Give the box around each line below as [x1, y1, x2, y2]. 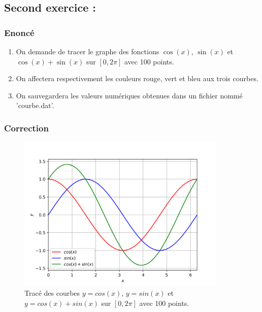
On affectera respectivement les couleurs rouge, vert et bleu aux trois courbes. [16, 73, 258, 84]
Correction [4, 121, 49, 134]
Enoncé [4, 26, 35, 39]
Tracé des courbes [24, 288, 80, 298]
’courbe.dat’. [16, 100, 54, 111]
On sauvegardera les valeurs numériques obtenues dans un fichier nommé [16, 90, 243, 100]
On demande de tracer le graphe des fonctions [16, 46, 159, 56]
